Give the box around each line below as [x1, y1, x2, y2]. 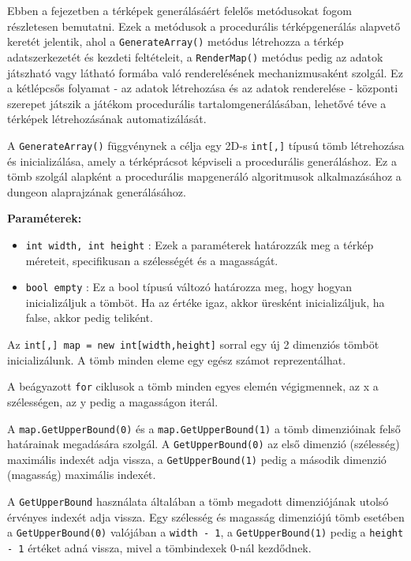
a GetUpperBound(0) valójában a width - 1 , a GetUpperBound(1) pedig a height [7, 524, 404, 540]
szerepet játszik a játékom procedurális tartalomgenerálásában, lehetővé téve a [7, 95, 387, 111]
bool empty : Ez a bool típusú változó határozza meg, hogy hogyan [25, 279, 353, 295]
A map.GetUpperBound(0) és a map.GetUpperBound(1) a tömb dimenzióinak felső [7, 420, 401, 436]
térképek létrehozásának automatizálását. [7, 110, 207, 127]
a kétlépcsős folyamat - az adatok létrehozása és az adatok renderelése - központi [7, 80, 398, 96]
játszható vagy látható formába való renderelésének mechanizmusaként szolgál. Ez [7, 64, 403, 80]
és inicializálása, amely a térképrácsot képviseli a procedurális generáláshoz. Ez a [7, 152, 397, 169]
